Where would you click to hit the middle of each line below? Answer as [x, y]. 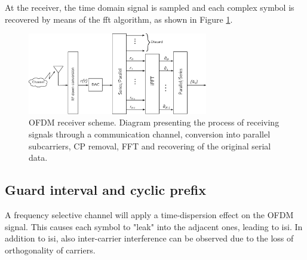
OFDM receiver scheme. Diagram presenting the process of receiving [154, 122]
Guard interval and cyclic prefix [105, 190]
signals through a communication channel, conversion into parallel [150, 134]
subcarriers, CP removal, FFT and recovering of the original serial [150, 146]
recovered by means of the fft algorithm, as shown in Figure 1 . [119, 19]
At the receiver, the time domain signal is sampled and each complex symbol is [150, 7]
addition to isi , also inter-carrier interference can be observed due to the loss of [149, 238]
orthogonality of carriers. [50, 250]
